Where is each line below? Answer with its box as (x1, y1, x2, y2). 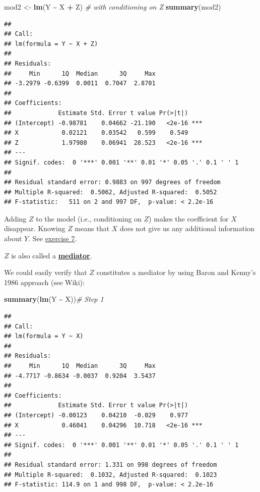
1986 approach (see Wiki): (4, 277, 85, 287)
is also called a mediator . (11, 250, 92, 260)
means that (75, 223, 109, 234)
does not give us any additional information (119, 223, 254, 234)
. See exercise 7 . (28, 233, 77, 244)
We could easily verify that (4, 267, 87, 278)
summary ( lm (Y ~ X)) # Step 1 (4, 294, 104, 304)
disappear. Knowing (4, 223, 66, 234)
